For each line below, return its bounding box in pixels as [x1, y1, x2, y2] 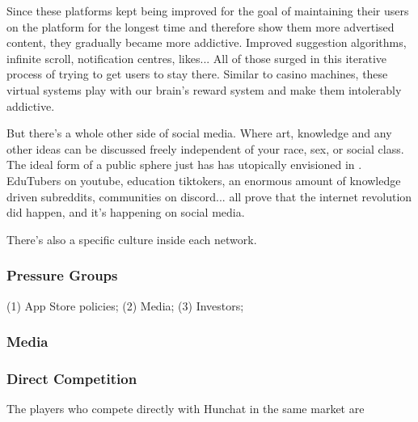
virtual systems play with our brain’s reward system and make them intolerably [6, 81, 402, 98]
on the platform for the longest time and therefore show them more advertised [6, 18, 395, 35]
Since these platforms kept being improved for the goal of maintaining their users [6, 2, 409, 19]
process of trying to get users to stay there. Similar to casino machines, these [6, 65, 388, 82]
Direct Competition [6, 368, 137, 388]
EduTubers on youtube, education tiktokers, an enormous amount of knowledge [6, 171, 401, 188]
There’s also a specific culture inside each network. [6, 230, 257, 247]
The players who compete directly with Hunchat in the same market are [6, 400, 365, 417]
